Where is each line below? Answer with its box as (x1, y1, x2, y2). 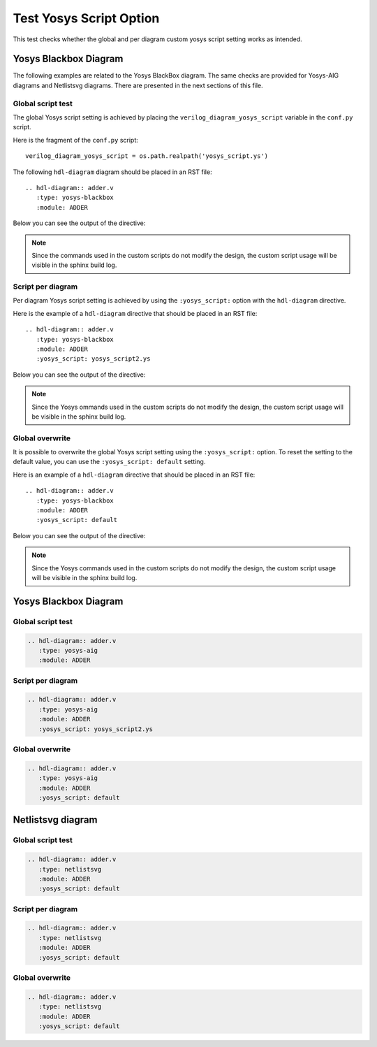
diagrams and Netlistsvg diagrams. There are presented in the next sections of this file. (13, 81, 263, 89)
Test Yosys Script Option (13, 10, 160, 26)
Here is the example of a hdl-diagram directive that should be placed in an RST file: (13, 309, 258, 317)
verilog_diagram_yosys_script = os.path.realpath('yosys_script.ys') (25, 152, 269, 160)
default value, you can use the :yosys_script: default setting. (13, 458, 206, 466)
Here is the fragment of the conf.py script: (13, 136, 139, 144)
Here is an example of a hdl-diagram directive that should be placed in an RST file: (13, 470, 256, 479)
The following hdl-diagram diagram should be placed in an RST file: (13, 168, 212, 176)
